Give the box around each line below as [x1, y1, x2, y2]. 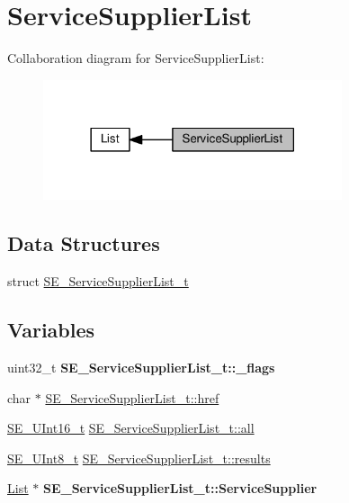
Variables [7, 316, 95, 344]
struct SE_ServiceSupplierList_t [7, 272, 189, 291]
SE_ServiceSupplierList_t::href [45, 388, 219, 407]
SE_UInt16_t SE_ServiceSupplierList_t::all [7, 418, 255, 437]
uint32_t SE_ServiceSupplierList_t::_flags [7, 358, 275, 376]
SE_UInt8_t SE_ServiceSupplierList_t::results [7, 448, 271, 467]
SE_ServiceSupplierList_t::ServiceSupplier [42, 479, 318, 498]
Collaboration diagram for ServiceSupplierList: [7, 49, 264, 67]
